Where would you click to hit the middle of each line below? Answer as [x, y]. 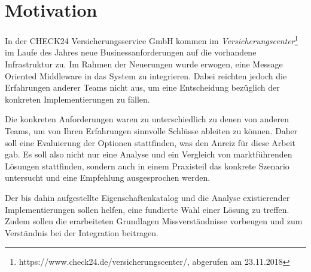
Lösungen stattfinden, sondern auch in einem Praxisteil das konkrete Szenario [147, 166]
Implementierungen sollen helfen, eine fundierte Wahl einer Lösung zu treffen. [147, 209]
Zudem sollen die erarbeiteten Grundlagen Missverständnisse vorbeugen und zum [154, 221]
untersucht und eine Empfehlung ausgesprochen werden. [108, 177]
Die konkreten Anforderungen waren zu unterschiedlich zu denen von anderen [147, 119]
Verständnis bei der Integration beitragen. [82, 232]
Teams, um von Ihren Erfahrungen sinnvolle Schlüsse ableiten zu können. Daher [151, 130]
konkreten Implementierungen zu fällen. [77, 99]
